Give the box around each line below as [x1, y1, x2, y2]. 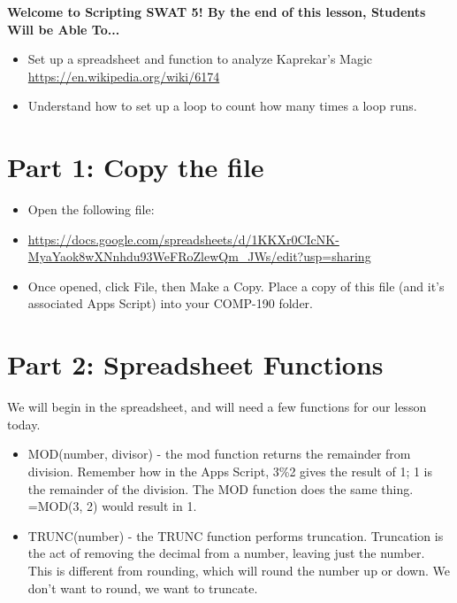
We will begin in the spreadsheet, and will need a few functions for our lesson [7, 398, 427, 416]
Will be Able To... [7, 19, 120, 38]
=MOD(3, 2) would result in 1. [27, 497, 197, 515]
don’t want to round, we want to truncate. [27, 578, 258, 597]
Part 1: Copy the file [7, 149, 264, 185]
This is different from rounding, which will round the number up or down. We [27, 560, 451, 579]
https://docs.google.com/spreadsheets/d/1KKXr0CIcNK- [27, 229, 339, 248]
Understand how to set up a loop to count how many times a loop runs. [27, 97, 417, 115]
